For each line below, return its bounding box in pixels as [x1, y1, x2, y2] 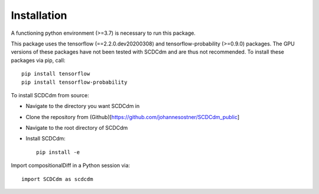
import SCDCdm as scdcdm [21, 176, 93, 182]
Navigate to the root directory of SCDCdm [25, 124, 128, 131]
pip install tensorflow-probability [21, 78, 128, 86]
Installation [11, 9, 67, 22]
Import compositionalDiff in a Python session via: [11, 162, 130, 169]
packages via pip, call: [11, 57, 66, 64]
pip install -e [36, 149, 80, 156]
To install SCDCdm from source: [11, 91, 89, 98]
